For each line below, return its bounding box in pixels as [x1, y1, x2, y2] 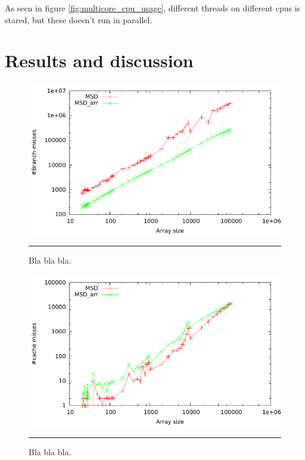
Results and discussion [5, 48, 194, 73]
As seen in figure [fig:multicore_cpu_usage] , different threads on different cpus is [5, 2, 301, 14]
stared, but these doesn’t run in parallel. [5, 13, 152, 26]
